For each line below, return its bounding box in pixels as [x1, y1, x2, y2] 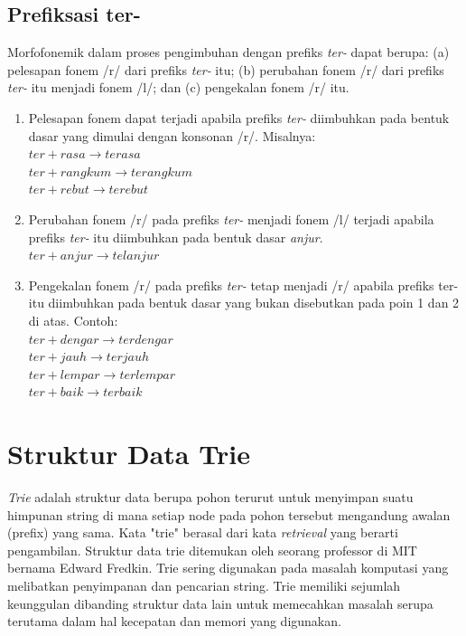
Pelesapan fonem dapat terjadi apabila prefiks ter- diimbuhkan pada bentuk [28, 108, 450, 127]
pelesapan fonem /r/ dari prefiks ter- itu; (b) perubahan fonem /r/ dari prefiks [7, 60, 444, 79]
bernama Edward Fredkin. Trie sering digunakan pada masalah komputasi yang [7, 558, 449, 577]
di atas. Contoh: [28, 310, 118, 329]
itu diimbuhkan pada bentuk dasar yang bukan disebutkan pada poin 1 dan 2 [28, 293, 460, 312]
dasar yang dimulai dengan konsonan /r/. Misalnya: [28, 126, 316, 145]
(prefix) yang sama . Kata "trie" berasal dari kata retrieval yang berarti [7, 523, 398, 542]
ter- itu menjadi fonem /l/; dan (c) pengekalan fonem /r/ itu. [7, 78, 349, 97]
